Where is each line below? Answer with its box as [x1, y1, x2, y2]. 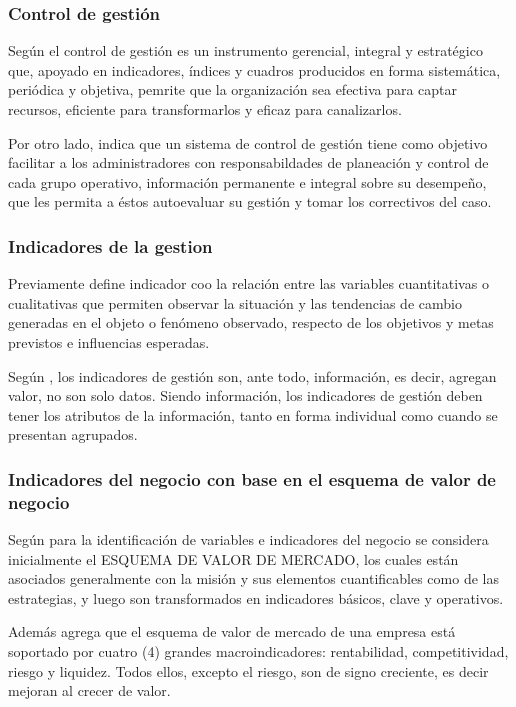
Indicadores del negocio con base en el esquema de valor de [8, 466, 496, 491]
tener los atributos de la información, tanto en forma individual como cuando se [8, 404, 498, 425]
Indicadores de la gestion [8, 233, 213, 258]
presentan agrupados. [8, 424, 138, 445]
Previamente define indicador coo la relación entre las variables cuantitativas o [8, 273, 489, 294]
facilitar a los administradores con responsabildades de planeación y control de [8, 152, 489, 173]
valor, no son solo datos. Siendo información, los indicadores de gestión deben [8, 385, 483, 406]
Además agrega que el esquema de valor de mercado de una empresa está [8, 621, 456, 642]
